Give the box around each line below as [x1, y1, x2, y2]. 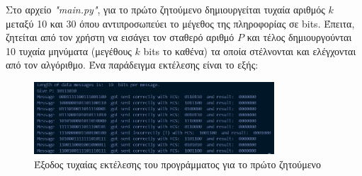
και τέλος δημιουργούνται [247, 30, 352, 45]
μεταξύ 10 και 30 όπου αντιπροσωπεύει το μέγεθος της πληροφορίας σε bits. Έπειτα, [6, 16, 355, 30]
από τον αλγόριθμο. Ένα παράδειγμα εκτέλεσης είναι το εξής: [6, 57, 259, 72]
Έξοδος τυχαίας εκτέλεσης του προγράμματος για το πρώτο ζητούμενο [34, 156, 321, 171]
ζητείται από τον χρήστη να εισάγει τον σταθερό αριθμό [6, 30, 234, 45]
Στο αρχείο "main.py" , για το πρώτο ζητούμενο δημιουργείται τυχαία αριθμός [6, 2, 325, 16]
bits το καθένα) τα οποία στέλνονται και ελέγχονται [143, 43, 356, 58]
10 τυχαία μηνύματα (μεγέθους [6, 43, 132, 58]
